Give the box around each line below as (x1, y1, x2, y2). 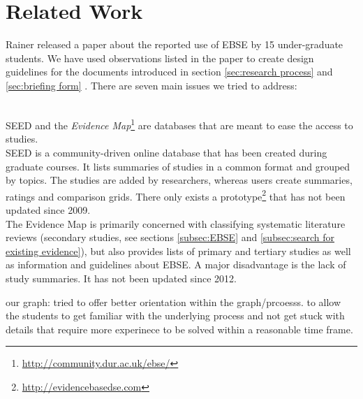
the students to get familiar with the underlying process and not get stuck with (6, 308, 345, 323)
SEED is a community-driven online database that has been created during (6, 145, 327, 159)
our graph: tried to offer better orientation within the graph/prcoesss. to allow (6, 294, 341, 309)
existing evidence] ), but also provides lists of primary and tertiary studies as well (6, 243, 351, 258)
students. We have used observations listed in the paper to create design (6, 50, 314, 65)
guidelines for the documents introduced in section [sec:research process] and (6, 64, 333, 79)
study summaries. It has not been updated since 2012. (6, 270, 237, 285)
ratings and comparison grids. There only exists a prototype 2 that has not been (6, 187, 346, 203)
